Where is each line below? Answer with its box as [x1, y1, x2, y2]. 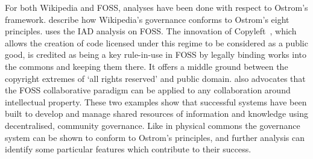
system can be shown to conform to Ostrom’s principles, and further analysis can [5, 131, 305, 143]
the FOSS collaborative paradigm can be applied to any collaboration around [5, 84, 291, 96]
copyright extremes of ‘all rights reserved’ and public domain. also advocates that [5, 72, 306, 84]
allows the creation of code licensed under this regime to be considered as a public [5, 36, 308, 49]
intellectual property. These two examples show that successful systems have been [5, 95, 307, 108]
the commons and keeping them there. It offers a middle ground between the [5, 60, 288, 72]
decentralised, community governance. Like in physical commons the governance [5, 119, 300, 131]
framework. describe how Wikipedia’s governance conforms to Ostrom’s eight [5, 13, 289, 25]
